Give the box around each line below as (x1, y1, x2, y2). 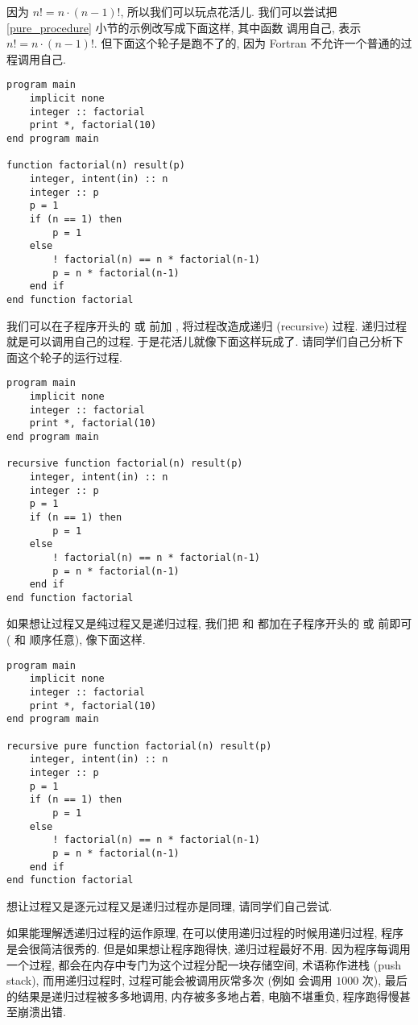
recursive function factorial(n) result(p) (6, 458, 243, 470)
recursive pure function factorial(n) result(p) (6, 740, 272, 752)
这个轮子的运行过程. (17, 348, 122, 365)
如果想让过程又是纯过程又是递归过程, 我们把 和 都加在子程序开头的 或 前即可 (6, 615, 412, 632)
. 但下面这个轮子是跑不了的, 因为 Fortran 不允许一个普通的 (93, 35, 401, 52)
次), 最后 (362, 972, 408, 989)
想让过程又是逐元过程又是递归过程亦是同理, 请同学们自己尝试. (6, 897, 333, 914)
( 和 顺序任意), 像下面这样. (6, 631, 146, 648)
